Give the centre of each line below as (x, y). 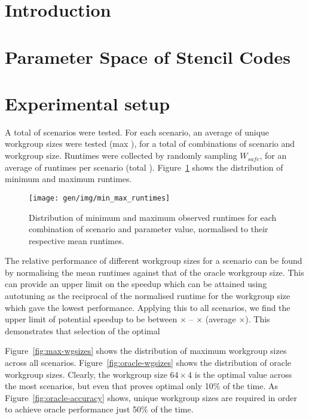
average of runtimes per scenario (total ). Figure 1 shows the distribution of (144, 167)
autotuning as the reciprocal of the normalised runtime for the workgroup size (148, 296)
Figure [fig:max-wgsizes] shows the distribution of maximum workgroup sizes (146, 351)
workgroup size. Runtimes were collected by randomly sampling (121, 155)
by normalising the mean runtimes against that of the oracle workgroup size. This (154, 272)
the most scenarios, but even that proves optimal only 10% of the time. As (141, 386)
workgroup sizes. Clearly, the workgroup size (86, 374)
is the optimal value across (243, 374)
